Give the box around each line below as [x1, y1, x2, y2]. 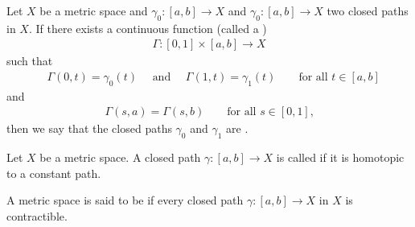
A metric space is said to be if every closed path [6, 192, 244, 208]
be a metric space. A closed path [39, 149, 201, 166]
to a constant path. [6, 164, 101, 181]
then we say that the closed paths [6, 120, 172, 137]
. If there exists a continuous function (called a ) [28, 19, 267, 36]
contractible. [6, 208, 68, 225]
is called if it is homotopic [276, 149, 405, 166]
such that [6, 52, 53, 69]
